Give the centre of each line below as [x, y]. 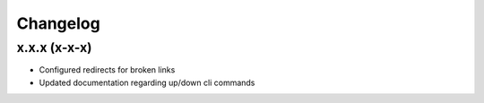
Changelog [58, 23]
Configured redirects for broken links [107, 70]
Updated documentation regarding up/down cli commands [147, 82]
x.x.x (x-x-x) [55, 47]
